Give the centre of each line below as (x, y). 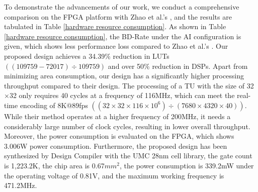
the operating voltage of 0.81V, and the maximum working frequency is (114, 175)
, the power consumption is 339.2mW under (187, 165)
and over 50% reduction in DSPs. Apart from (178, 66)
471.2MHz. (21, 185)
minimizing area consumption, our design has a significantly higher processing (124, 76)
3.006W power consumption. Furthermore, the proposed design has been (116, 146)
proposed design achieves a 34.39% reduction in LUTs (87, 56)
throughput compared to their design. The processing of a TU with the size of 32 (129, 85)
